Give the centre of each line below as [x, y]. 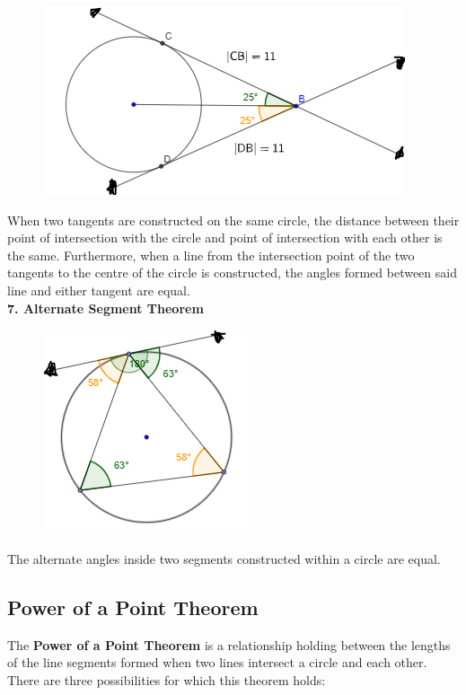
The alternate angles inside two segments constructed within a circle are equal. [224, 558]
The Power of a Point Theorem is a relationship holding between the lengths [229, 644]
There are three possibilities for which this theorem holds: [167, 679]
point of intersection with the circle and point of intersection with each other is [225, 238]
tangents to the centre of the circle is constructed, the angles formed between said [232, 273]
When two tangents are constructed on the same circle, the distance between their [233, 220]
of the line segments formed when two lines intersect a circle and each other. [217, 662]
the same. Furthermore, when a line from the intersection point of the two [211, 255]
